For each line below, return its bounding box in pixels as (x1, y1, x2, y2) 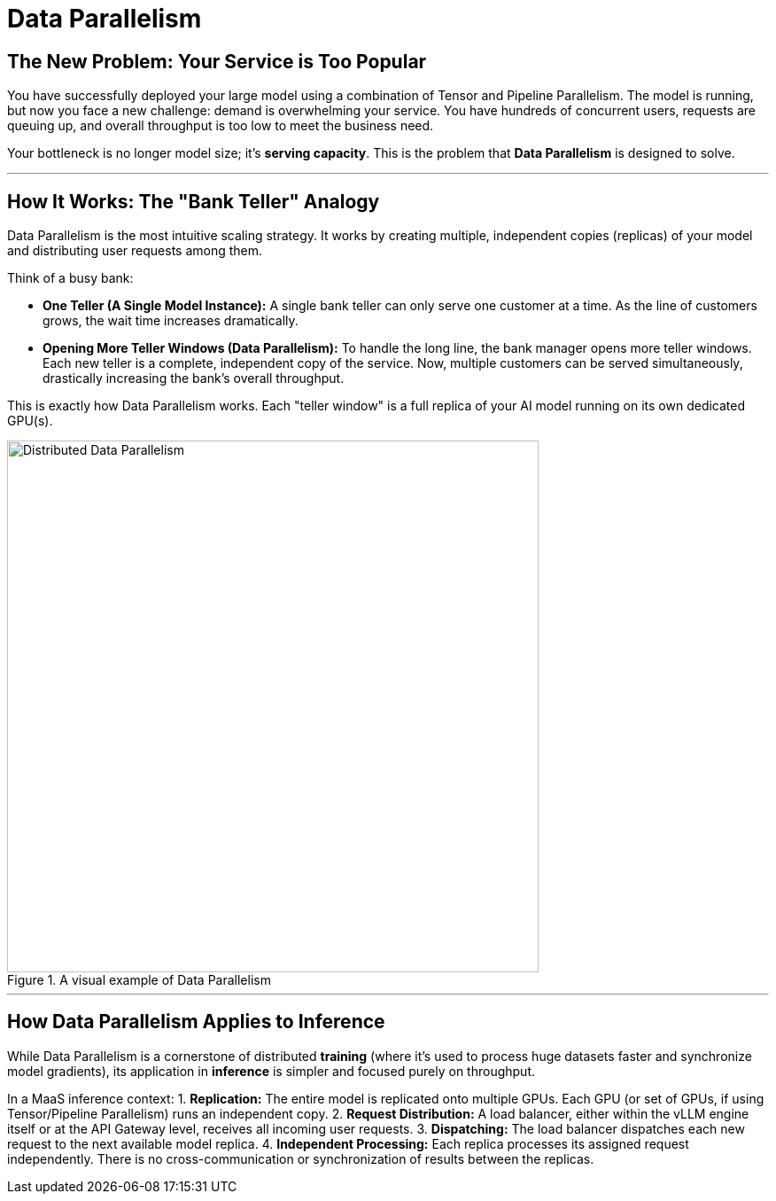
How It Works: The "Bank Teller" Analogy (7, 190, 380, 213)
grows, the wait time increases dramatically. (43, 313, 299, 329)
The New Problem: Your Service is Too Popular (7, 50, 427, 73)
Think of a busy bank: (7, 270, 134, 286)
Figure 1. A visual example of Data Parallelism (7, 972, 271, 988)
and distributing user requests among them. (7, 243, 263, 259)
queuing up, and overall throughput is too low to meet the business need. (7, 118, 434, 134)
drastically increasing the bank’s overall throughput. (43, 370, 345, 386)
